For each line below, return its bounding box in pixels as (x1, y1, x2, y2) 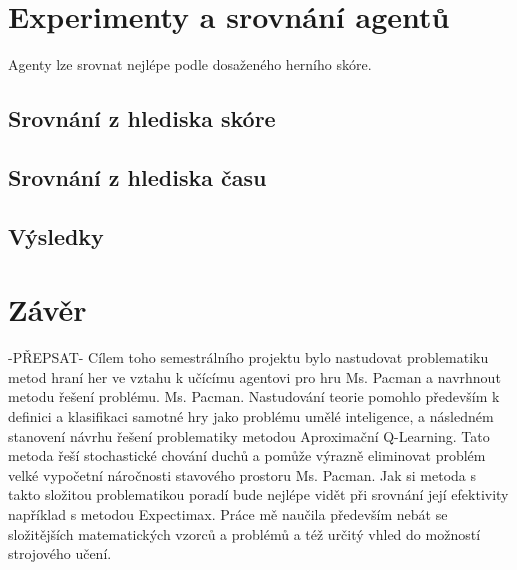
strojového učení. (8, 543, 112, 564)
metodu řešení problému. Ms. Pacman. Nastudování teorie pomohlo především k (8, 386, 500, 407)
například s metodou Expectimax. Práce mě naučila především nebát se (8, 503, 448, 524)
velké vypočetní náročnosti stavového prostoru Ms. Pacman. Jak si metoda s (8, 464, 477, 485)
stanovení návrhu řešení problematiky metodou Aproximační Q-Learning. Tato (8, 425, 490, 446)
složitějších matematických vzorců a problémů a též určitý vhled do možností (8, 523, 481, 544)
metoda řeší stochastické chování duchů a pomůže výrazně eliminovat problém (8, 445, 486, 466)
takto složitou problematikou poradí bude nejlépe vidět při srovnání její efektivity (8, 484, 509, 505)
